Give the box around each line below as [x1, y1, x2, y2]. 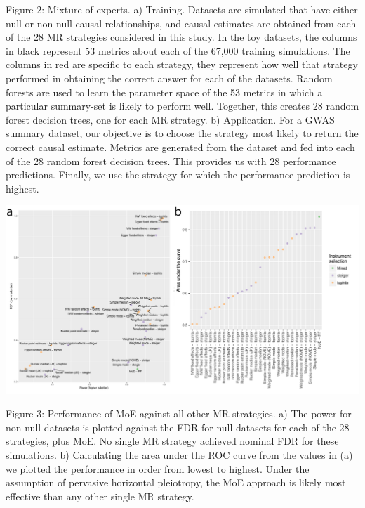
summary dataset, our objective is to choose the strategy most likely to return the [6, 126, 359, 141]
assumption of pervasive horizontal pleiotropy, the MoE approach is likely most [6, 475, 346, 490]
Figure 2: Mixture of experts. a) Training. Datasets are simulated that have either [6, 2, 358, 16]
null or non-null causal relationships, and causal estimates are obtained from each [6, 15, 357, 30]
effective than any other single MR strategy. [6, 488, 194, 503]
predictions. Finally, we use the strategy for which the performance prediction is [6, 167, 350, 182]
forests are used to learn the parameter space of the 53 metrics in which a [6, 84, 323, 99]
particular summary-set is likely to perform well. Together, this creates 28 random [6, 98, 359, 113]
